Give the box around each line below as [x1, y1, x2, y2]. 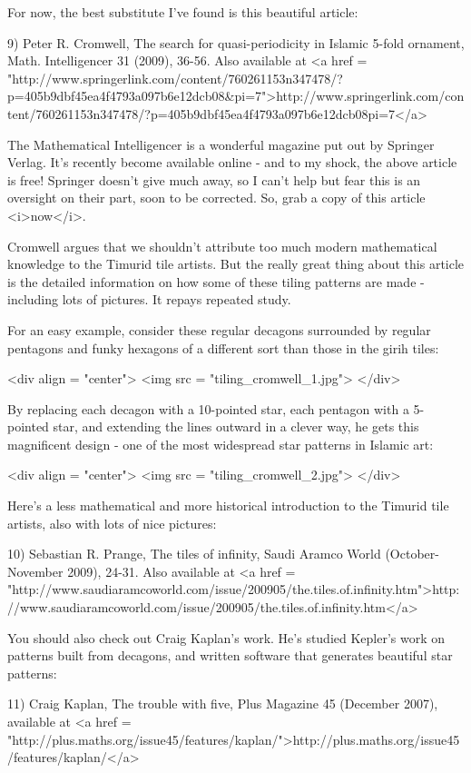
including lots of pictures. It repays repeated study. [7, 290, 291, 309]
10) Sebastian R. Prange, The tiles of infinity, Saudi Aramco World [7, 544, 381, 563]
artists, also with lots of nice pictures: [7, 513, 217, 532]
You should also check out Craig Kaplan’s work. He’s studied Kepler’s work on [7, 628, 446, 647]
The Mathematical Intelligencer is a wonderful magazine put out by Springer [7, 134, 435, 154]
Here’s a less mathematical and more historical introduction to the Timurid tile [7, 496, 449, 515]
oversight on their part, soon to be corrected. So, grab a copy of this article [7, 188, 426, 207]
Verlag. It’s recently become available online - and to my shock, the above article [7, 153, 457, 172]
